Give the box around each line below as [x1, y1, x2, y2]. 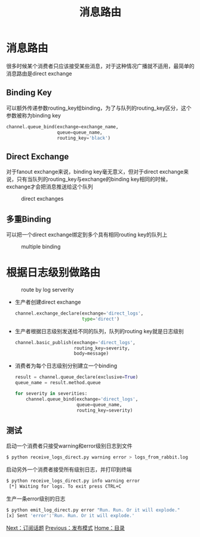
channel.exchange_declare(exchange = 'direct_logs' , [14, 310, 144, 316]
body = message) [73, 351, 109, 357]
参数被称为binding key [6, 111, 61, 119]
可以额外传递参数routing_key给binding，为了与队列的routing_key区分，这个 [6, 104, 192, 111]
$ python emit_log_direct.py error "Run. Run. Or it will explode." [6, 507, 180, 513]
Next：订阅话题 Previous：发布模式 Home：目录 [6, 524, 125, 531]
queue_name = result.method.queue [14, 380, 101, 386]
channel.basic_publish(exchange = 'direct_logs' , [14, 339, 136, 345]
